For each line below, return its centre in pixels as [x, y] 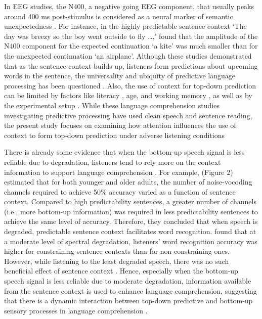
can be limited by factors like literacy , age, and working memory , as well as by [128, 95]
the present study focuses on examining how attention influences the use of [120, 125]
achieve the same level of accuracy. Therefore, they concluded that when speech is [131, 221]
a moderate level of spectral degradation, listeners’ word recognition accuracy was [131, 241]
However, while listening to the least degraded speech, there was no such [117, 261]
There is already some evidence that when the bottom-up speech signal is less [124, 152]
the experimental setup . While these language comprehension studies [112, 105]
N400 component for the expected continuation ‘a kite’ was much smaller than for [131, 46]
